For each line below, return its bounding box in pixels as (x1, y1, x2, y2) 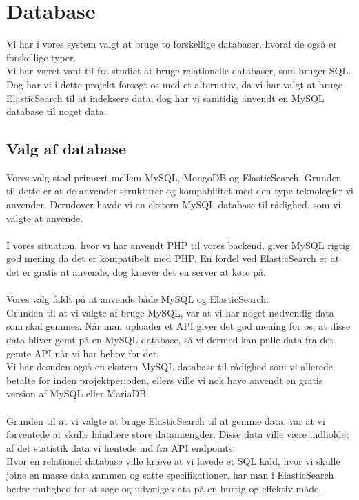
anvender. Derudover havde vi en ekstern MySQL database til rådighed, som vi (6, 197, 341, 212)
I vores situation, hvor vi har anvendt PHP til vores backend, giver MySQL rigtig (6, 237, 350, 252)
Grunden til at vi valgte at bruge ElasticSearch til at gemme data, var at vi (6, 413, 325, 428)
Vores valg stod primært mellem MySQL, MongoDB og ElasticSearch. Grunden (6, 170, 342, 184)
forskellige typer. (6, 50, 76, 64)
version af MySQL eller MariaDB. (6, 386, 149, 401)
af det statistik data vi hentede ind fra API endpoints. (6, 440, 236, 454)
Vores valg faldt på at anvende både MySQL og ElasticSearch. (6, 292, 269, 306)
